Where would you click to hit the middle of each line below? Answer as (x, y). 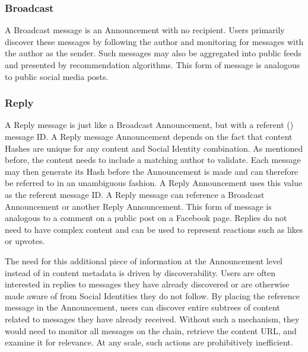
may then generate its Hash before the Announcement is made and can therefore (152, 171)
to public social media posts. (57, 76)
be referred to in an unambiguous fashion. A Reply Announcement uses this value (154, 183)
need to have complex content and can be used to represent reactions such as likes (154, 229)
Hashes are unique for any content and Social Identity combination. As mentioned (154, 148)
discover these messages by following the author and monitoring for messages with (154, 41)
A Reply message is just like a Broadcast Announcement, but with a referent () (149, 125)
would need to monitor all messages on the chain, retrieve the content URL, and (151, 330)
